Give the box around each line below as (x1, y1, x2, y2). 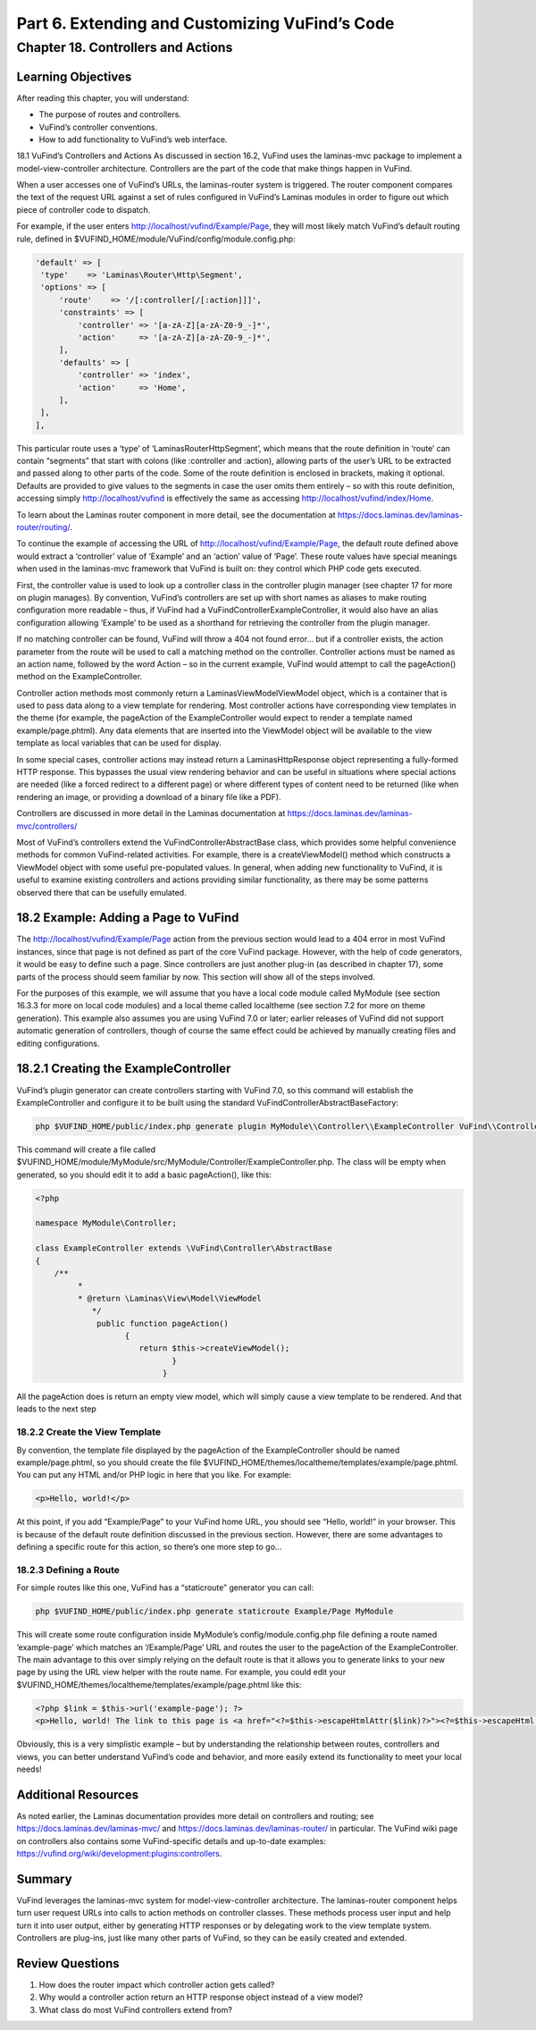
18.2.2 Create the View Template (16, 1426, 161, 1438)
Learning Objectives (16, 69, 132, 84)
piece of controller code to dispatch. (16, 204, 151, 215)
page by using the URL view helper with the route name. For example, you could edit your (16, 1667, 347, 1678)
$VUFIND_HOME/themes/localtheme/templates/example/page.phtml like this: (16, 1679, 302, 1689)
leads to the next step (16, 1403, 97, 1414)
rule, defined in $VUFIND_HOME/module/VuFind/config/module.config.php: (16, 233, 297, 244)
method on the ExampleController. (16, 671, 143, 682)
